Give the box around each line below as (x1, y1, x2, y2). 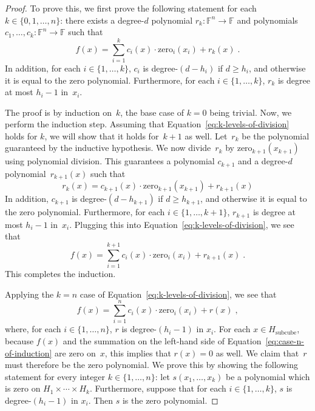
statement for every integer (5, 370, 106, 383)
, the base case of (120, 105, 184, 118)
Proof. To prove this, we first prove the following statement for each (5, 2, 257, 14)
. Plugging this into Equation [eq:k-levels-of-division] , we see (69, 218, 294, 230)
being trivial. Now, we (209, 105, 292, 118)
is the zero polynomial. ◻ (122, 394, 218, 407)
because (5, 335, 34, 347)
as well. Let (185, 129, 228, 142)
